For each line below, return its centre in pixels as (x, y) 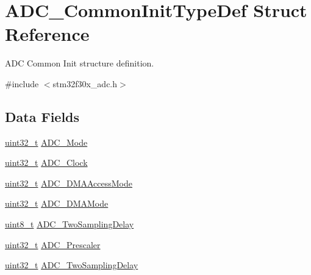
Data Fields (42, 116)
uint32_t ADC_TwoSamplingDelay (72, 265)
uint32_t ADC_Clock (46, 162)
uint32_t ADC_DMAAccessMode (69, 183)
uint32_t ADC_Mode (46, 142)
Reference (47, 34)
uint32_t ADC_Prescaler (53, 244)
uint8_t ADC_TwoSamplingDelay (70, 224)
